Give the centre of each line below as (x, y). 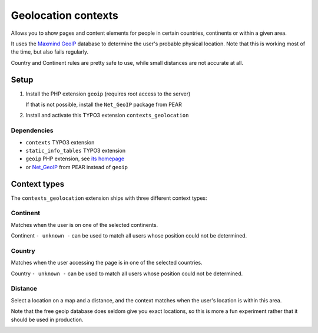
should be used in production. (47, 319)
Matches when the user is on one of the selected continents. (85, 225)
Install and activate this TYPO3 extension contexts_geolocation (107, 116)
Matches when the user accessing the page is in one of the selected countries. (107, 263)
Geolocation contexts (65, 15)
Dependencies (32, 131)
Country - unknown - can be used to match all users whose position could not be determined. (127, 273)
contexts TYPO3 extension (60, 142)
